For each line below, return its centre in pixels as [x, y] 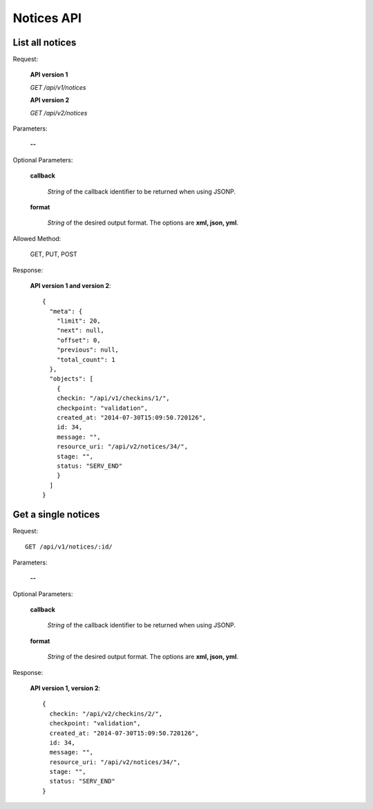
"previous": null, [88, 350]
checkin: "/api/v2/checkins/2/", [106, 714]
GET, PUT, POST [54, 254]
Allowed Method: [37, 238]
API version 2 [50, 100]
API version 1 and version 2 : [70, 285]
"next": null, [80, 331]
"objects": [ [71, 379]
